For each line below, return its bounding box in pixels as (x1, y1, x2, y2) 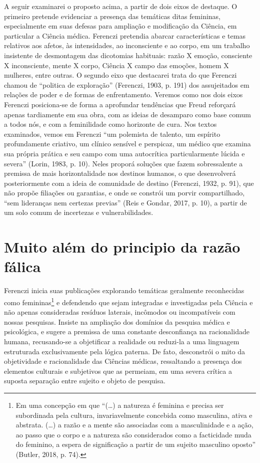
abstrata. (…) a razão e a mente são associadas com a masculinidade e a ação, (15, 419, 253, 430)
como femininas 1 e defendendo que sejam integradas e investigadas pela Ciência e (4, 295, 253, 307)
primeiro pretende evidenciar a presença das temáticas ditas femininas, (4, 11, 221, 21)
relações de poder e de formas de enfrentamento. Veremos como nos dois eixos (4, 89, 243, 100)
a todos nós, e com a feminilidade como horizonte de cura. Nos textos (4, 119, 217, 129)
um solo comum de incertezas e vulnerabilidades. (4, 207, 153, 217)
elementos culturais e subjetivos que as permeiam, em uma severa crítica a (4, 365, 232, 376)
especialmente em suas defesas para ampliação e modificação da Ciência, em (4, 21, 237, 31)
